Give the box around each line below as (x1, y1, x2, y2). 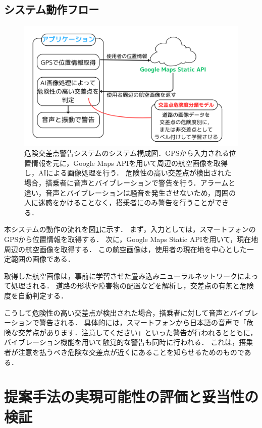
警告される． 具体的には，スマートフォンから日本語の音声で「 (39, 317, 246, 328)
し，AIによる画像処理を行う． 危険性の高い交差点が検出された (24, 167, 232, 178)
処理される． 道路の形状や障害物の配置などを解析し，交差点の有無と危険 (11, 280, 254, 291)
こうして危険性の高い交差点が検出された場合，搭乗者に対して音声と (4, 307, 230, 318)
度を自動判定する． (4, 290, 68, 301)
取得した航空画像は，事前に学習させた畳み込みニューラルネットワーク (4, 270, 237, 281)
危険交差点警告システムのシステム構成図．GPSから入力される (24, 148, 229, 158)
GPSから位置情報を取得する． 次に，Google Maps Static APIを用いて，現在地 (4, 234, 258, 244)
